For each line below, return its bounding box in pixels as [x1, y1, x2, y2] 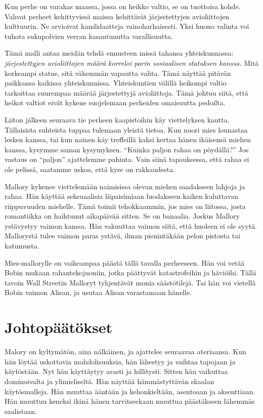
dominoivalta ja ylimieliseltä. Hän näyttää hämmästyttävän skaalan [5, 375, 214, 386]
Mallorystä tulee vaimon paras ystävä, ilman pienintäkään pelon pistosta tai [5, 230, 240, 241]
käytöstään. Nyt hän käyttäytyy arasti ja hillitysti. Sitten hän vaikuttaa [5, 366, 228, 377]
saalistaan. [5, 405, 37, 416]
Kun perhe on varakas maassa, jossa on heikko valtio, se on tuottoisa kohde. [5, 1, 241, 11]
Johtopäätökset [5, 317, 113, 338]
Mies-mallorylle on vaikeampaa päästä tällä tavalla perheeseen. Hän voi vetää [5, 257, 245, 268]
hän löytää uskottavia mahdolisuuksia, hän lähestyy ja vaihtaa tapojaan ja [5, 356, 236, 366]
